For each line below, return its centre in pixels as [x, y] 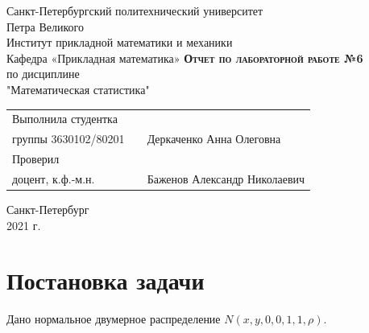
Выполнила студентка [65, 119]
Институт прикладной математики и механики [120, 42]
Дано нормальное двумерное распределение [114, 319]
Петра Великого [46, 26]
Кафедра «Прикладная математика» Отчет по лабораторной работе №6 [185, 58]
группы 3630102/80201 [68, 139]
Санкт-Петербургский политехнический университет [135, 10]
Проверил [36, 158]
